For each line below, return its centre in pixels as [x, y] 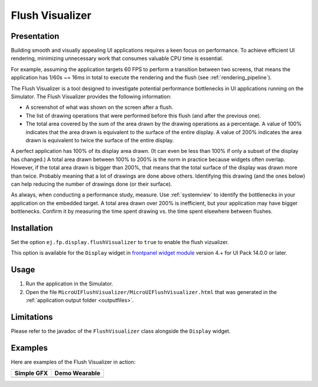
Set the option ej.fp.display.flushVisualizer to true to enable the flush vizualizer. [120, 242]
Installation [32, 228]
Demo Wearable [77, 373]
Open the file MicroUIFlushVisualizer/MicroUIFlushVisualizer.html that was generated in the [151, 292]
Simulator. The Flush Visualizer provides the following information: [91, 96]
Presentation [35, 36]
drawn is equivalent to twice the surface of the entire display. [100, 140]
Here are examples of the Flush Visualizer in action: [73, 362]
